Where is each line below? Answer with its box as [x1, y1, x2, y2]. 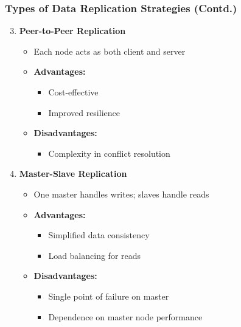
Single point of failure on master [48, 289, 169, 302]
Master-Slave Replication [19, 167, 127, 180]
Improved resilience [48, 106, 120, 119]
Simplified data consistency [48, 229, 150, 241]
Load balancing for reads [48, 249, 141, 261]
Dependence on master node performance [48, 310, 203, 323]
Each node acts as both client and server [33, 44, 186, 57]
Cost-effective [48, 86, 99, 98]
